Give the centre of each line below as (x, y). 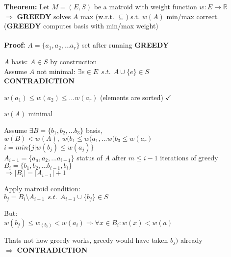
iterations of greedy (189, 157)
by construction (74, 61)
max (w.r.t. (97, 16)
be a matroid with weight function (145, 6)
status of (90, 157)
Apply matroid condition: (42, 189)
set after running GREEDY (126, 45)
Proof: (15, 45)
